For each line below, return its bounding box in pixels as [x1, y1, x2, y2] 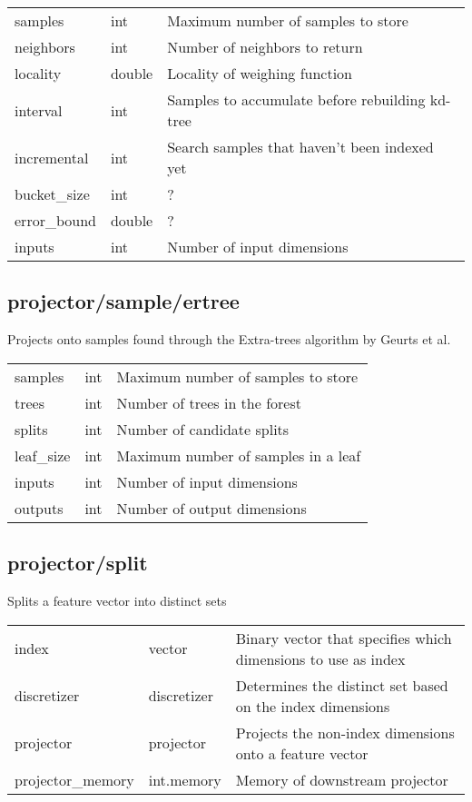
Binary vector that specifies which [235, 627, 452, 649]
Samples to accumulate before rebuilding [167, 89, 426, 110]
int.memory [148, 768, 221, 790]
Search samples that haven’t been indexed [167, 136, 434, 157]
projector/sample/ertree [7, 287, 240, 315]
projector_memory [15, 768, 134, 790]
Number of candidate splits [116, 418, 290, 440]
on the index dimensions [235, 695, 390, 717]
